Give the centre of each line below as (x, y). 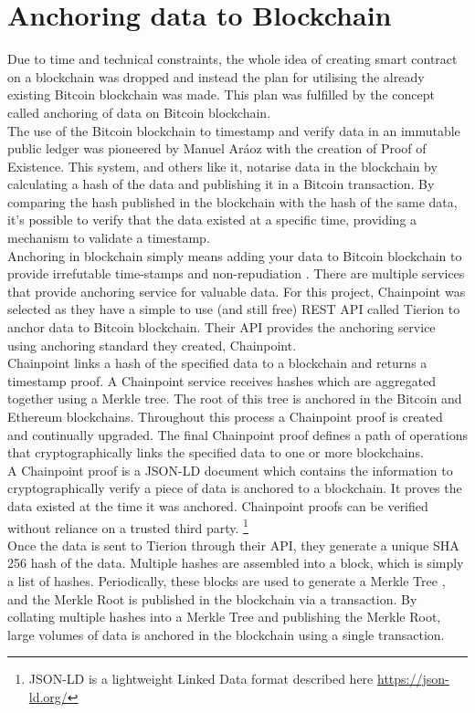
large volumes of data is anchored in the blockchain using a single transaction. (226, 634)
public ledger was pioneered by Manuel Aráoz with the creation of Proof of (217, 148)
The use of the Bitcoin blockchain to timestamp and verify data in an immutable (234, 130)
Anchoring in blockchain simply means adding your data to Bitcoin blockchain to (235, 255)
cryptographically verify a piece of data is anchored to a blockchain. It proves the (235, 488)
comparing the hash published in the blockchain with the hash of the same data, (232, 201)
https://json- (413, 679)
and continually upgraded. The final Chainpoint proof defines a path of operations (237, 434)
